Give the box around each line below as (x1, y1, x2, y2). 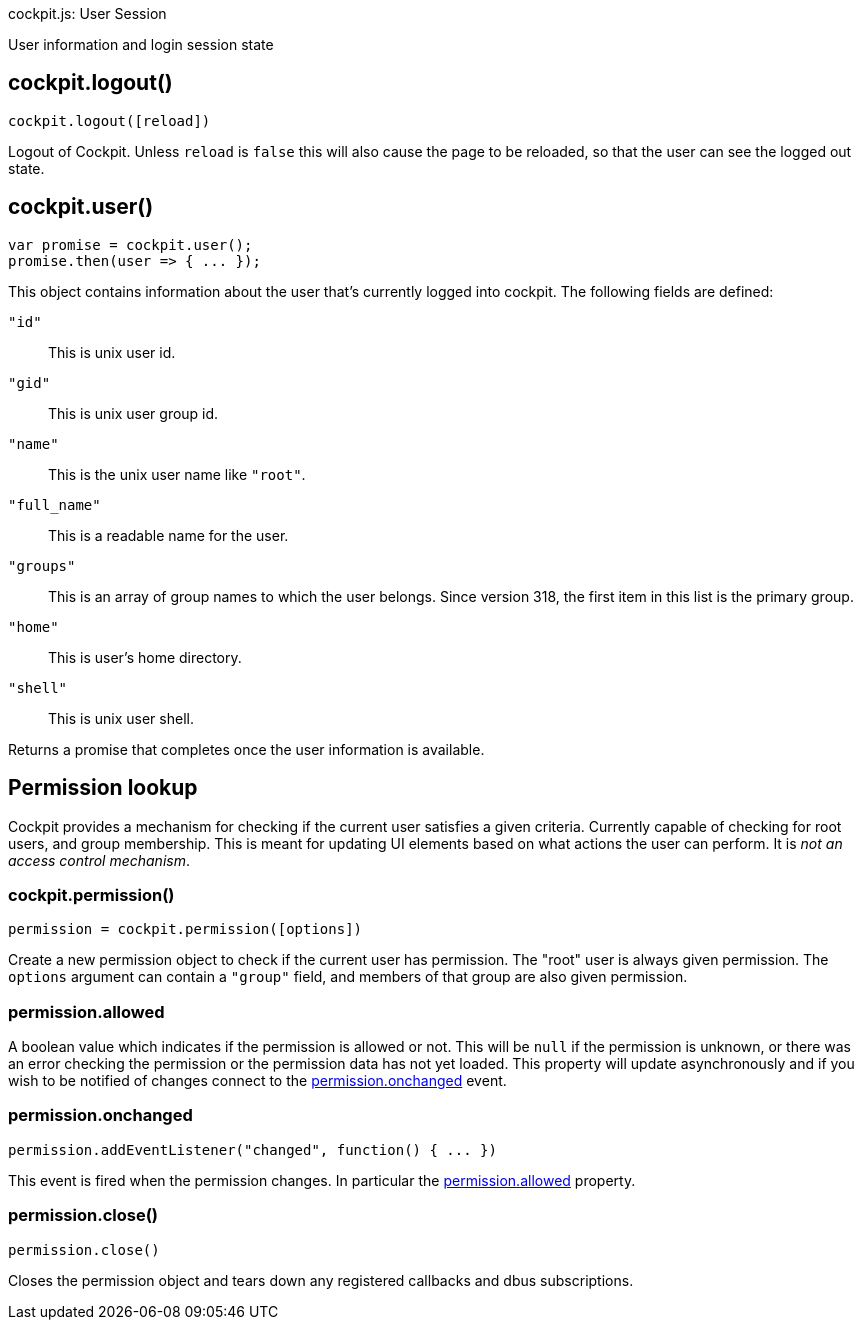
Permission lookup (8, 775, 198, 801)
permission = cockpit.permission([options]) (8, 921, 363, 938)
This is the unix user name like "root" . (48, 465, 306, 483)
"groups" (8, 557, 76, 574)
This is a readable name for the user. (48, 526, 289, 544)
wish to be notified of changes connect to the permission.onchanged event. (8, 1072, 507, 1090)
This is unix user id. (48, 343, 176, 361)
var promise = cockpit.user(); (8, 236, 253, 253)
